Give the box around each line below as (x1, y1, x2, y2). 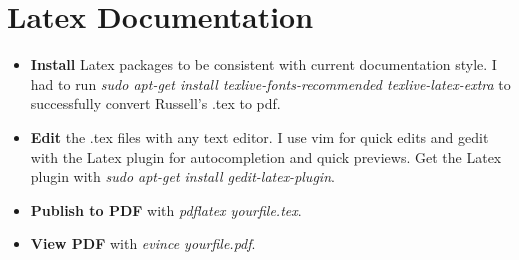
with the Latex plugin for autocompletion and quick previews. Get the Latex (30, 146, 502, 167)
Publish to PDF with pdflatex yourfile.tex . (30, 199, 302, 220)
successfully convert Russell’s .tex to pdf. (30, 93, 281, 114)
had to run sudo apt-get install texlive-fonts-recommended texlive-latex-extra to (30, 73, 511, 94)
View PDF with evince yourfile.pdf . (30, 233, 256, 254)
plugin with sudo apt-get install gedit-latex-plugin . (30, 166, 335, 187)
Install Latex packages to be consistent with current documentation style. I (30, 54, 497, 75)
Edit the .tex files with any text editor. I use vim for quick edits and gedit (30, 126, 489, 147)
